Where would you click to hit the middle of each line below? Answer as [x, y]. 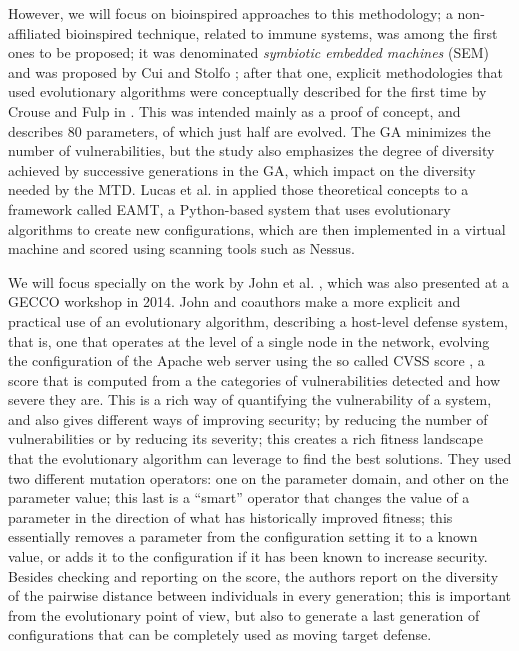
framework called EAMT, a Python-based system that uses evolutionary [229, 208]
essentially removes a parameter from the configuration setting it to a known [243, 536]
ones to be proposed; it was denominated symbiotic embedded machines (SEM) [249, 52]
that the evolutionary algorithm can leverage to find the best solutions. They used [260, 458]
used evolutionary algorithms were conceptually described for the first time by [247, 91]
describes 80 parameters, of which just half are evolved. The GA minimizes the [249, 130]
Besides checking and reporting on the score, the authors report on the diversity [253, 575]
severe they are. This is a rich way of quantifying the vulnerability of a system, [250, 399]
